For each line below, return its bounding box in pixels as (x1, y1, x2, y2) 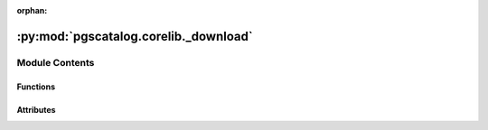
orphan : (16, 5, 48, 15)
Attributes (16, 104, 56, 115)
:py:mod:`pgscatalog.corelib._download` (16, 28, 253, 44)
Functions (16, 81, 56, 92)
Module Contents (16, 56, 95, 69)
